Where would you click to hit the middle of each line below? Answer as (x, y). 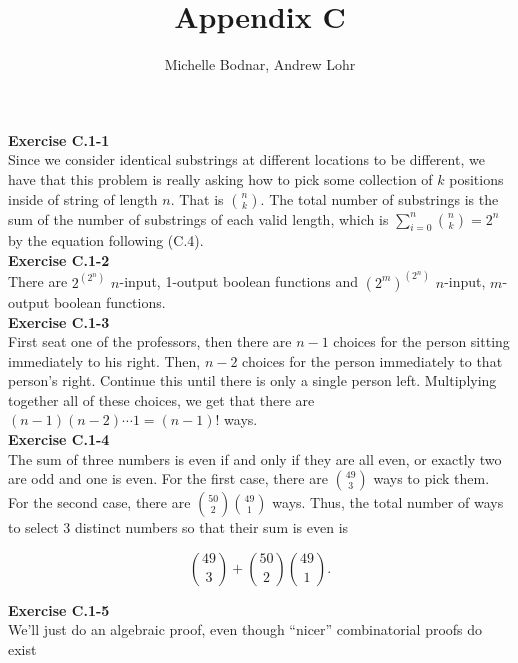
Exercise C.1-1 (59, 139)
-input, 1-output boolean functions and (239, 281)
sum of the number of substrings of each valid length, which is (198, 218)
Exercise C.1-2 (59, 259)
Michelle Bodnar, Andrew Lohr (260, 64)
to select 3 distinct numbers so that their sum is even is (178, 527)
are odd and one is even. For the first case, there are (168, 478)
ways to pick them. (431, 478)
